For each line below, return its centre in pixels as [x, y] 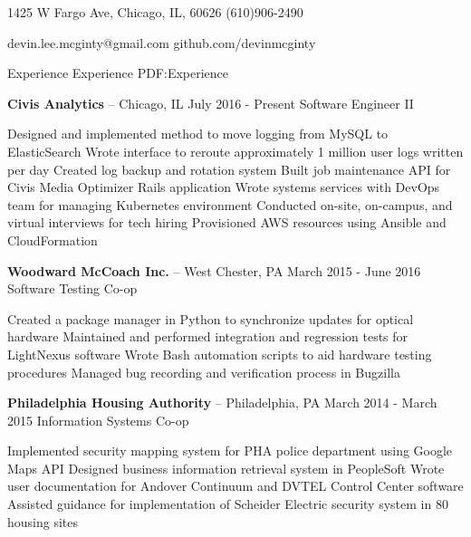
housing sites [43, 521]
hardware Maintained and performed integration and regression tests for [208, 336]
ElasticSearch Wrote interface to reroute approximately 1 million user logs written [235, 151]
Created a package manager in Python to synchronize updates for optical [211, 318]
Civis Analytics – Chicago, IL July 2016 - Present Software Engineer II [211, 103]
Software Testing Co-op [72, 288]
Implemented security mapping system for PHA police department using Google [230, 451]
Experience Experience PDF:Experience [118, 73]
